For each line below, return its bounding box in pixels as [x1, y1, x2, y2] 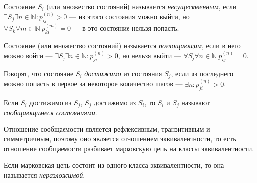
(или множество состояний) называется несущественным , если [46, 1, 237, 11]
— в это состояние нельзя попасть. [73, 23, 179, 33]
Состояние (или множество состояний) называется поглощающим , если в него [4, 40, 241, 51]
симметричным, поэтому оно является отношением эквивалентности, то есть [4, 133, 236, 144]
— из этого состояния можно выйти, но [69, 11, 190, 22]
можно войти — [4, 50, 53, 61]
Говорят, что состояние [4, 68, 74, 78]
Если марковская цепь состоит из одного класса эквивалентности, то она [4, 160, 224, 170]
